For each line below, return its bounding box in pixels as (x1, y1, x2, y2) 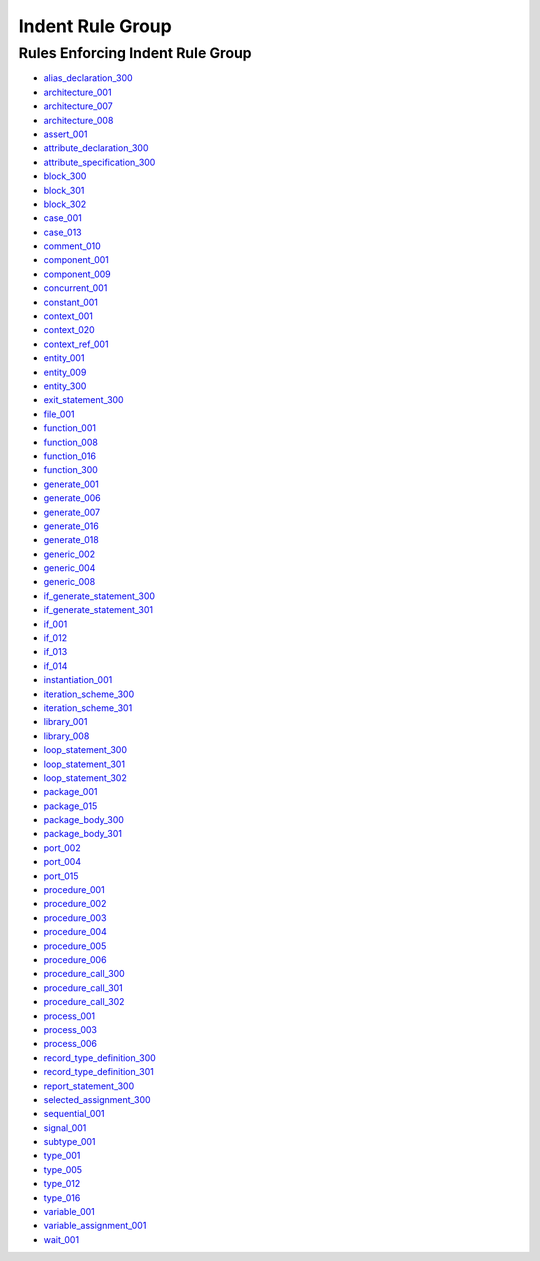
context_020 (43, 324, 95, 336)
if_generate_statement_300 (43, 590, 155, 602)
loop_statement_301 (43, 758, 125, 770)
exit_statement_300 (43, 394, 124, 406)
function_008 (43, 436, 99, 448)
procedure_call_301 (43, 981, 124, 994)
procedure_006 (43, 954, 107, 965)
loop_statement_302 (43, 771, 127, 784)
